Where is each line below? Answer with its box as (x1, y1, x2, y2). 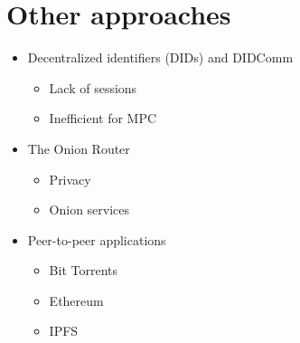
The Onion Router (27, 138, 130, 157)
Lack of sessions (49, 78, 137, 97)
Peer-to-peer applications (27, 230, 166, 249)
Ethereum (49, 291, 104, 310)
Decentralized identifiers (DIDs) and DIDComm (27, 48, 294, 67)
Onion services (49, 200, 130, 219)
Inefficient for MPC (49, 109, 157, 128)
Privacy (49, 169, 91, 188)
